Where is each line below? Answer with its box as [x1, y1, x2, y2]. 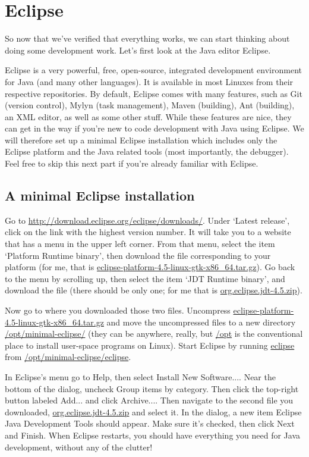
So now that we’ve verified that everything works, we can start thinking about [5, 32, 290, 45]
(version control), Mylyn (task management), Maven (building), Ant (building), [5, 99, 295, 111]
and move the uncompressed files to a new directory [106, 315, 296, 328]
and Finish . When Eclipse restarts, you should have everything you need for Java [5, 428, 300, 441]
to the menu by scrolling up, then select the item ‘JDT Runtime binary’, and [5, 272, 285, 284]
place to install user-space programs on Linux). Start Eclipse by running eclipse [5, 339, 295, 351]
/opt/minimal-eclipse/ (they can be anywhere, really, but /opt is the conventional [5, 327, 303, 340]
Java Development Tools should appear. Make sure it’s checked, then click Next [5, 417, 295, 430]
